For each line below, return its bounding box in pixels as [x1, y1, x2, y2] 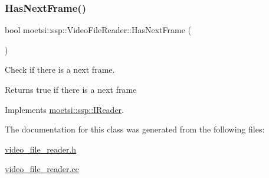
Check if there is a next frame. [5, 63, 115, 76]
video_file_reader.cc [5, 163, 79, 175]
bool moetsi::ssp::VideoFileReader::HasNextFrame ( [5, 24, 191, 36]
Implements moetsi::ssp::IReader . [5, 103, 124, 115]
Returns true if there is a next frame [5, 83, 137, 95]
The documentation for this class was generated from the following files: [5, 123, 265, 135]
